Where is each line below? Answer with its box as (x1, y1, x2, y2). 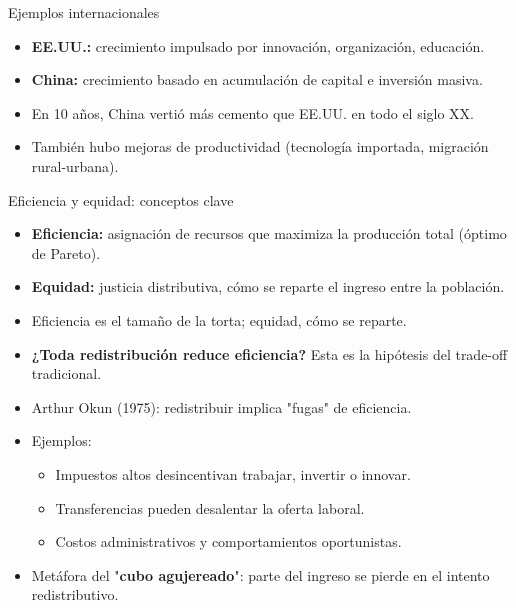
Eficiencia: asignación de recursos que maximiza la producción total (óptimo (31, 223, 507, 244)
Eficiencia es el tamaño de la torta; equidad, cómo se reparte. (31, 309, 407, 330)
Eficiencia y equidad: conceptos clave (8, 189, 234, 210)
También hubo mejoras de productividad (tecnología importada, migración (31, 136, 489, 157)
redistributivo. (31, 584, 119, 605)
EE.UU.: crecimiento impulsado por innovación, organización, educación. (31, 35, 485, 56)
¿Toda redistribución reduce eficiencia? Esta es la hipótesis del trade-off (31, 343, 508, 364)
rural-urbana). (31, 155, 119, 176)
